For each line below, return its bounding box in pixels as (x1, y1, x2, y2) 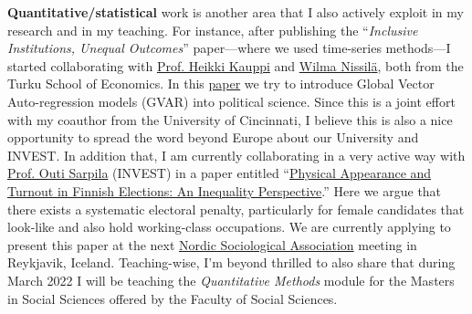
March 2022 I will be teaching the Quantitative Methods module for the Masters (7, 270, 455, 289)
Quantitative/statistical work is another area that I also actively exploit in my (7, 3, 464, 21)
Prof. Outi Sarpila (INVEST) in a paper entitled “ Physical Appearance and (7, 163, 432, 183)
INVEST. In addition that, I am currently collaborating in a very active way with (7, 145, 466, 164)
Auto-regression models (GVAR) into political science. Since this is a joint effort (7, 91, 456, 110)
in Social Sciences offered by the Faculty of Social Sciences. (7, 288, 338, 308)
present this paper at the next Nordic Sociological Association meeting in (7, 235, 417, 254)
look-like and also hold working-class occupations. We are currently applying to (7, 217, 451, 236)
